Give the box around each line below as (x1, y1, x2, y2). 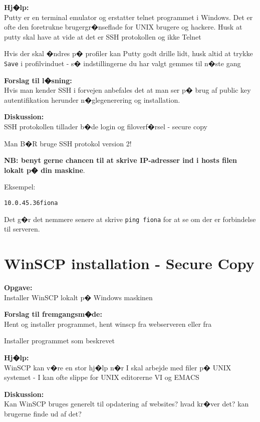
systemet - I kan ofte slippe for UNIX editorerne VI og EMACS (4, 372, 199, 382)
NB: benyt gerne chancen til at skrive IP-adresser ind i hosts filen (4, 155, 237, 165)
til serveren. (4, 224, 40, 234)
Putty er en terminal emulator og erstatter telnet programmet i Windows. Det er (4, 12, 253, 22)
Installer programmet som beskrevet (4, 335, 115, 346)
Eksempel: (4, 181, 36, 192)
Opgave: (4, 282, 33, 292)
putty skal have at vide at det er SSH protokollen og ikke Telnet (4, 31, 201, 42)
